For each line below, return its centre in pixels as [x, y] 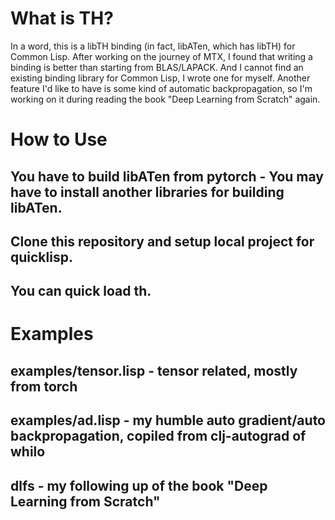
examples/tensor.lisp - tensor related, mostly [154, 370]
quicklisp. [41, 257]
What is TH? [62, 18]
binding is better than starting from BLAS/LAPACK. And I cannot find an [157, 67]
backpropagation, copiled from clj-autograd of [158, 436]
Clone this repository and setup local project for [162, 241]
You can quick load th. [81, 291]
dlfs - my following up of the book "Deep [139, 485]
